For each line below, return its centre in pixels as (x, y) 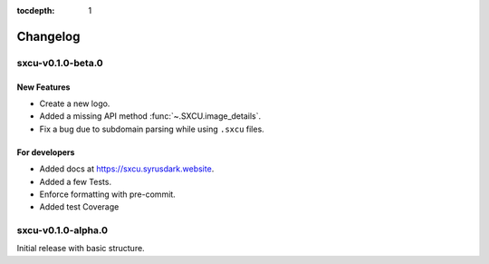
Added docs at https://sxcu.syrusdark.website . (127, 169)
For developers (46, 152)
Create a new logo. (75, 103)
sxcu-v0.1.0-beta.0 (60, 63)
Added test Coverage (79, 207)
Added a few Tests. (76, 181)
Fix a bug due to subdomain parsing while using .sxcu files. (152, 129)
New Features (43, 87)
